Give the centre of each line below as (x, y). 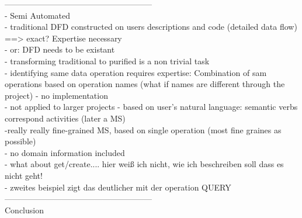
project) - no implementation (56, 95)
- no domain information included (65, 152)
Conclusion (24, 210)
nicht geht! (24, 175)
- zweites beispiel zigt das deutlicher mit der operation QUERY (118, 187)
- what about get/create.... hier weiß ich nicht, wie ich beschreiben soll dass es (144, 164)
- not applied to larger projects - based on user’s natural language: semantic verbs (151, 107)
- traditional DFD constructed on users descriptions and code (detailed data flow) (151, 27)
